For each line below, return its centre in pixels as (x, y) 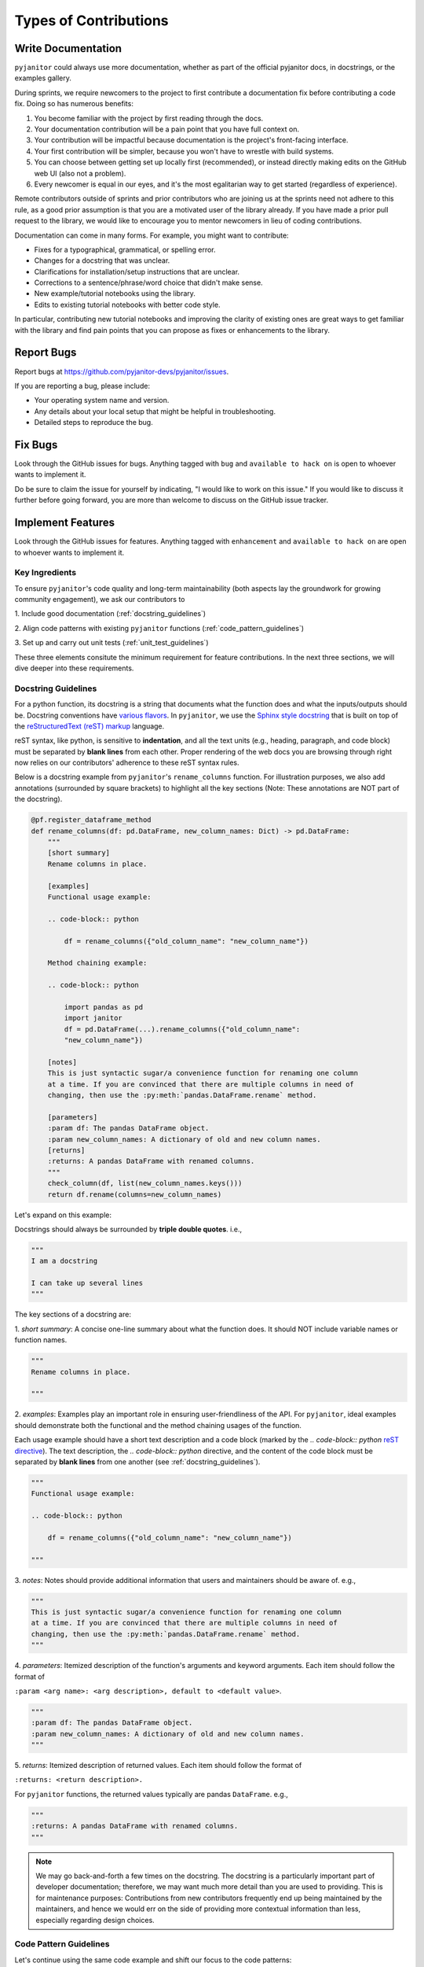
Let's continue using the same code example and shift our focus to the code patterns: (153, 1960)
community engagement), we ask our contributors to (100, 600)
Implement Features (65, 523)
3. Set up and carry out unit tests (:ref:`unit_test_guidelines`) (111, 643)
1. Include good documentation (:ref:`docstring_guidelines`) (110, 614)
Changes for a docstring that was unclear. (102, 260)
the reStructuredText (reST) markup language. (90, 726)
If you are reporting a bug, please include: (82, 386)
